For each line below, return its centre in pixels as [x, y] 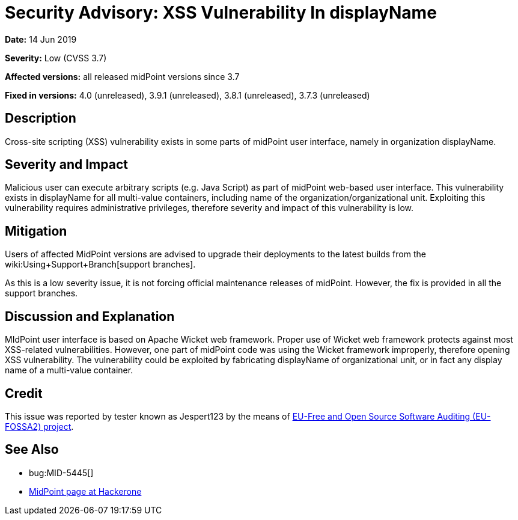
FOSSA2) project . [39, 426]
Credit [24, 393]
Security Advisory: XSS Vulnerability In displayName [221, 13]
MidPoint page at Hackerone [85, 491]
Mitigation [36, 231]
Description [41, 118]
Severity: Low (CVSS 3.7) [56, 58]
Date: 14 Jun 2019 [41, 39]
